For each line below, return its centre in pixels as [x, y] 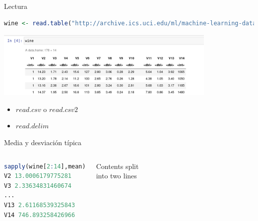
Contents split [117, 166]
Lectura [16, 6]
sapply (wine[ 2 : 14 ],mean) [45, 166]
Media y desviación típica [43, 142]
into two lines [116, 176]
